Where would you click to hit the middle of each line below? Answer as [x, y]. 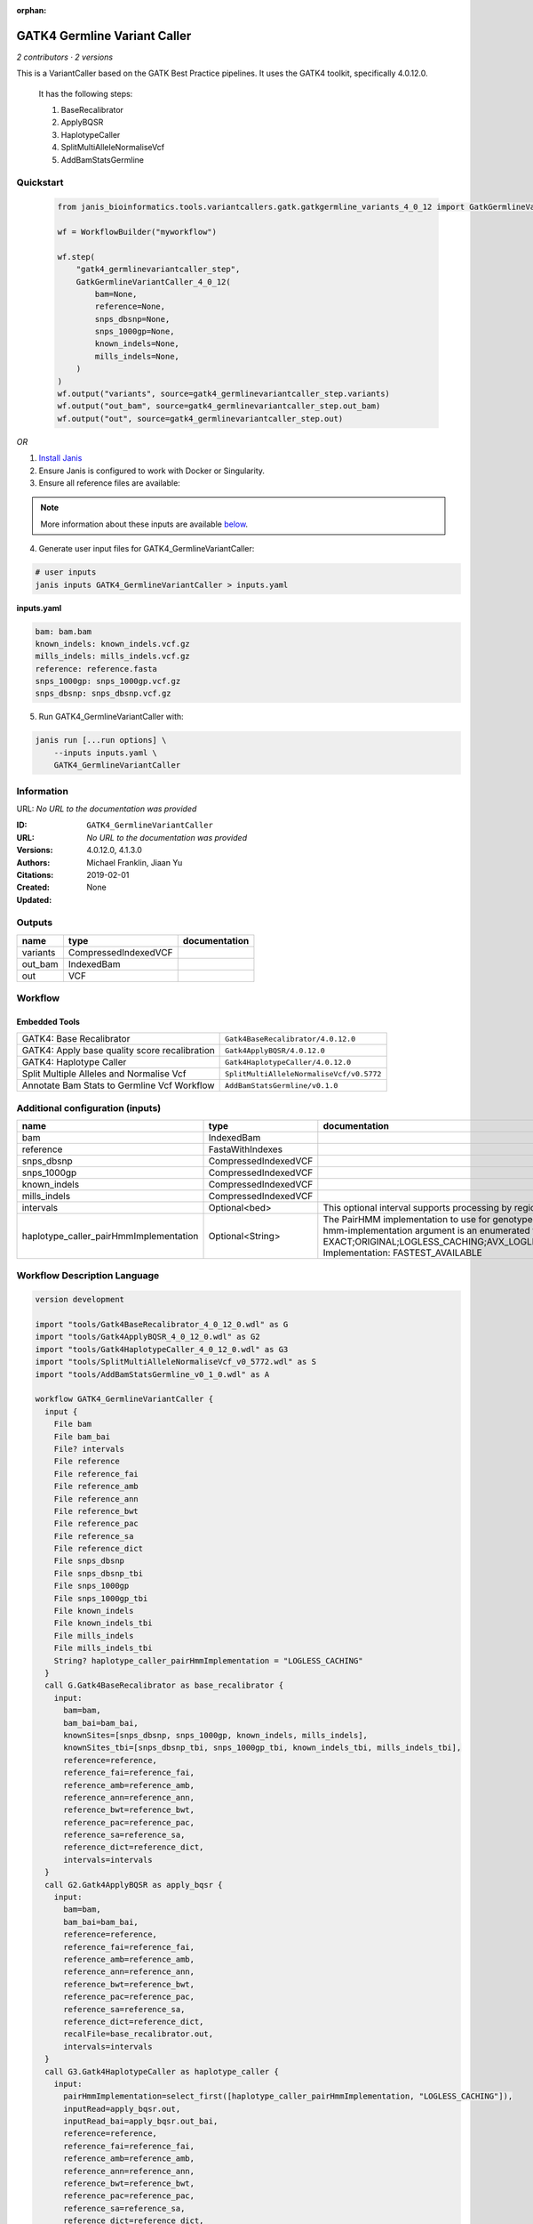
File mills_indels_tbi [103, 1648]
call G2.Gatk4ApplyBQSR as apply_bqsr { [134, 1885]
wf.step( [76, 257]
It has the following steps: [86, 93]
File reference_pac [96, 1524]
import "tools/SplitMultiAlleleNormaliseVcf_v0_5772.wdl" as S [176, 1362]
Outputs [35, 923]
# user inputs [66, 572]
